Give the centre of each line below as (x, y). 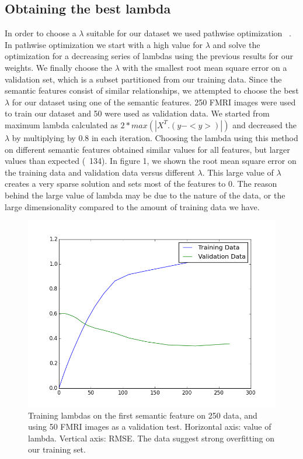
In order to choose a (41, 33)
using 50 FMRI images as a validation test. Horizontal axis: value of (150, 427)
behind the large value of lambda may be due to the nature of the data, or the (145, 195)
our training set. (57, 449)
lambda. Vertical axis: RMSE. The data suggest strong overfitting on (151, 438)
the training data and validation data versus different (100, 172)
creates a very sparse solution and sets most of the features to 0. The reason (141, 184)
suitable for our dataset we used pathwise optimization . (189, 33)
